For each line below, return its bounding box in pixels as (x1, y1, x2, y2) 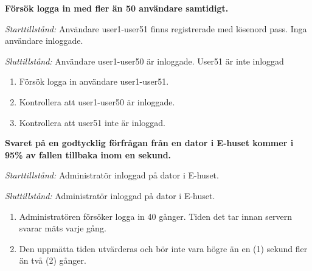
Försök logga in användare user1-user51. (19, 75, 169, 88)
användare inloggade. (5, 34, 83, 47)
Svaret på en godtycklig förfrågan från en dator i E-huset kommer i (5, 136, 294, 149)
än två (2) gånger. (19, 254, 86, 267)
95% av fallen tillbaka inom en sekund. (5, 148, 172, 161)
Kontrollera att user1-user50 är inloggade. (19, 95, 175, 108)
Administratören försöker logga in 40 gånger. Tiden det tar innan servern (19, 209, 292, 222)
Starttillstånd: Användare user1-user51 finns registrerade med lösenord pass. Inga (5, 22, 307, 35)
